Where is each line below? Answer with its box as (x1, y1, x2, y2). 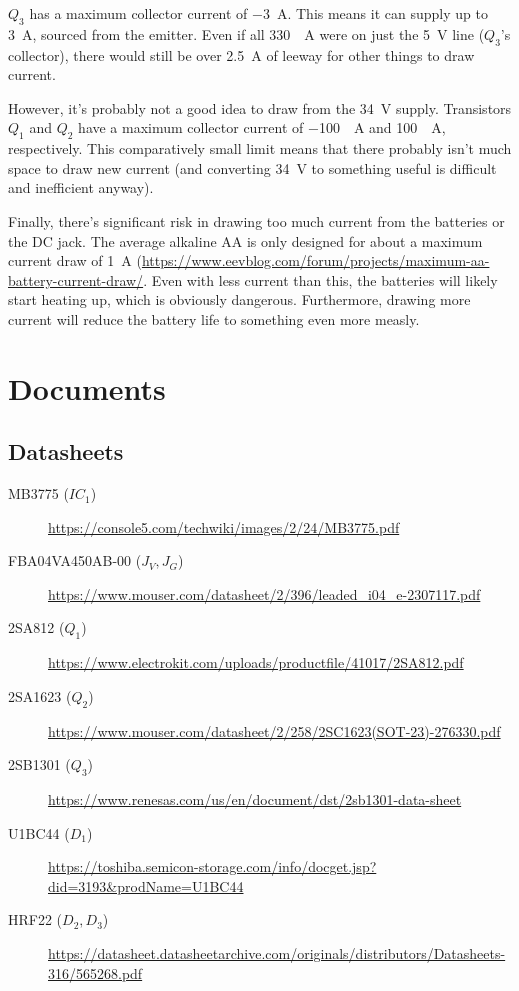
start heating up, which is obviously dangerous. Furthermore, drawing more (8, 289, 471, 310)
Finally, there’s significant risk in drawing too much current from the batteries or (8, 210, 505, 231)
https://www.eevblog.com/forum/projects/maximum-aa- (141, 250, 490, 271)
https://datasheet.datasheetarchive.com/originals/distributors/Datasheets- (48, 943, 506, 964)
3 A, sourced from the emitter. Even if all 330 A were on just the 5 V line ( (8, 23, 485, 44)
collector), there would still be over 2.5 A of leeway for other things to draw (8, 44, 475, 65)
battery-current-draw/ (8, 269, 144, 290)
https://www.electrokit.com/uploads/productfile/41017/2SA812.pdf (48, 652, 464, 673)
